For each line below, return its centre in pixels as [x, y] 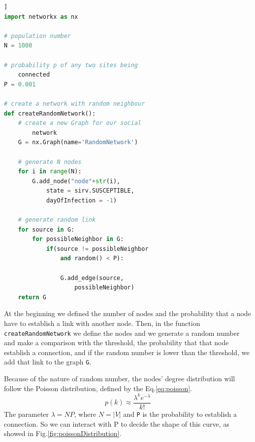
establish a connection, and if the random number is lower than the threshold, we [127, 352]
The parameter [27, 414]
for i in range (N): [50, 172]
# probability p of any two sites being [71, 65]
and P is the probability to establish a [180, 414]
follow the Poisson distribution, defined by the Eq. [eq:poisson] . [98, 388]
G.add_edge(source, [92, 278]
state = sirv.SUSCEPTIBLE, [90, 191]
